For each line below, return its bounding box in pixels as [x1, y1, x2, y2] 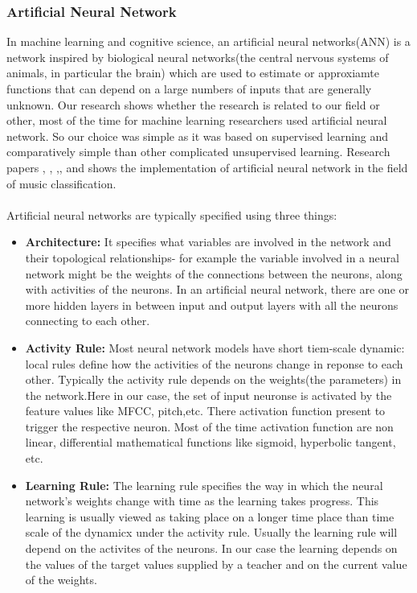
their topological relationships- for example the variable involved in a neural [25, 249, 399, 266]
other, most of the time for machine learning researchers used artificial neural [6, 112, 387, 129]
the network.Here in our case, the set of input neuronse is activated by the [25, 386, 392, 403]
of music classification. [6, 175, 117, 191]
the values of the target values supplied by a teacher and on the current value [25, 555, 407, 572]
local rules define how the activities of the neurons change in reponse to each [25, 355, 403, 372]
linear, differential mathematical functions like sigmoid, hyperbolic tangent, [25, 434, 396, 451]
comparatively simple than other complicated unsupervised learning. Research [6, 143, 390, 160]
